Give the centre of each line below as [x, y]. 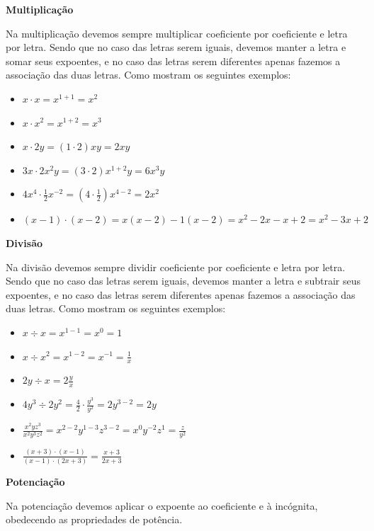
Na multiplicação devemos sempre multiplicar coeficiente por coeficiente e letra [177, 33]
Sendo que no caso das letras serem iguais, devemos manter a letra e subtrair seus [183, 281]
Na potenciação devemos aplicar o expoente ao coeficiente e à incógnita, [162, 505]
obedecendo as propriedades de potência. [94, 519]
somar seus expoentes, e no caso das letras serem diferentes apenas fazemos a [173, 61]
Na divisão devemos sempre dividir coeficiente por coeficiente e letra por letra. [176, 267]
